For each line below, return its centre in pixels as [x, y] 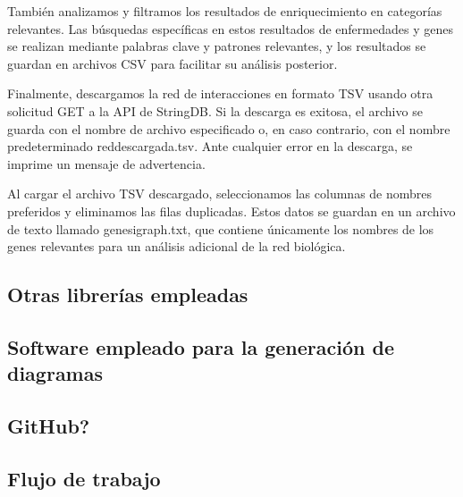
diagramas [55, 373]
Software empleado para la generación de [201, 346]
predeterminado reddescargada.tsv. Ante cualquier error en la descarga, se [210, 146]
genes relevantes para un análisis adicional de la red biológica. [177, 246]
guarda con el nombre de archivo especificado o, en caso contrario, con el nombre [229, 128]
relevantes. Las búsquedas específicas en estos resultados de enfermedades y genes [230, 28]
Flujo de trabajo [84, 478]
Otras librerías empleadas [128, 295]
